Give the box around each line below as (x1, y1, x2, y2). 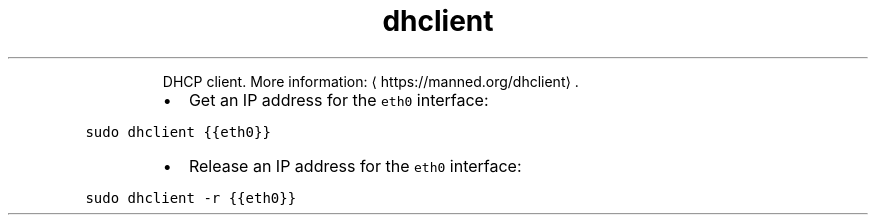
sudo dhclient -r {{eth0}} (85, 189, 297, 206)
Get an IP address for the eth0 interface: (188, 89, 489, 110)
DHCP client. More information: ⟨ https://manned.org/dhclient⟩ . (162, 72, 579, 90)
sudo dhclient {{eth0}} (85, 123, 271, 140)
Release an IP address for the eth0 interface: (188, 155, 522, 176)
